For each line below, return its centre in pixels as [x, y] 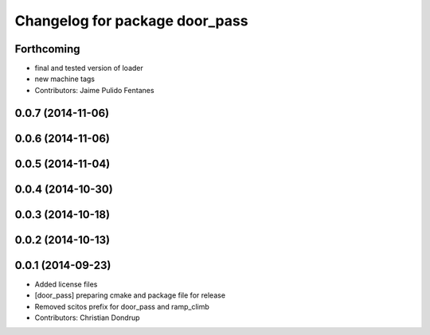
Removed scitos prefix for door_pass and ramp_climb [122, 306]
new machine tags [65, 79]
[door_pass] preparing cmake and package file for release [130, 295]
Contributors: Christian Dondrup [87, 317]
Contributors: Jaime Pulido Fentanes [94, 90]
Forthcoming [47, 49]
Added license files [66, 284]
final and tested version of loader [89, 68]
